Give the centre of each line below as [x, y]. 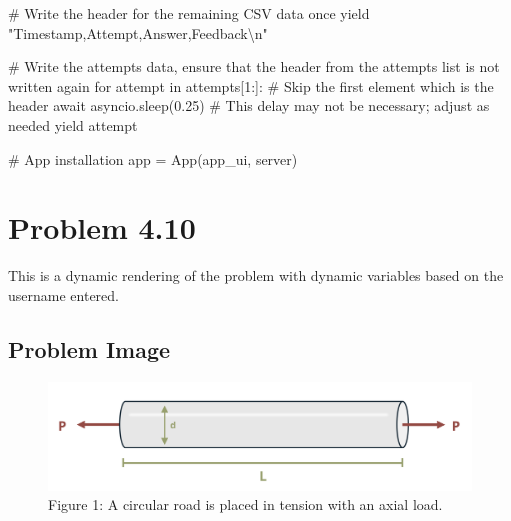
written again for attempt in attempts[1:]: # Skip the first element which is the [251, 85]
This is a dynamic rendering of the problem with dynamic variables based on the [256, 275]
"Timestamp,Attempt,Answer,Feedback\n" [138, 32]
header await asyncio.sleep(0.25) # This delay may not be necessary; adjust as [249, 105]
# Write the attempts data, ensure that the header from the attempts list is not [254, 66]
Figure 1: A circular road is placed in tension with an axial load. [245, 504]
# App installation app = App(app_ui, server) [153, 158]
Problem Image [89, 348]
